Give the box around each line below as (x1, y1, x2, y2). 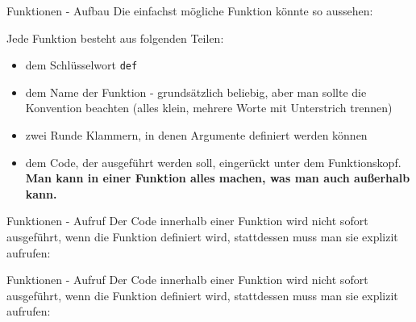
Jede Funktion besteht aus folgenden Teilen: (6, 29, 224, 46)
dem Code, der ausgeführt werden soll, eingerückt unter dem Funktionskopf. (25, 153, 401, 170)
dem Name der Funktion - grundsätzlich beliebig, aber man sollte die (25, 83, 367, 100)
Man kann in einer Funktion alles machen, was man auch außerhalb (25, 169, 410, 186)
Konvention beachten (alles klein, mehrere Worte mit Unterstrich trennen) (25, 99, 393, 116)
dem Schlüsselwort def (25, 56, 138, 73)
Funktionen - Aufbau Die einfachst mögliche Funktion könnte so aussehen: (6, 2, 373, 19)
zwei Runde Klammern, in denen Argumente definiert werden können (25, 127, 368, 144)
